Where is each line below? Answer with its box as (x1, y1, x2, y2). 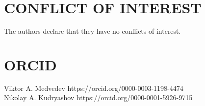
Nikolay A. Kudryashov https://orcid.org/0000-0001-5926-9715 (4, 92, 193, 103)
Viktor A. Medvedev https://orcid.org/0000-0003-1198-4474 (4, 83, 183, 93)
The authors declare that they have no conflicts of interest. (4, 26, 181, 36)
